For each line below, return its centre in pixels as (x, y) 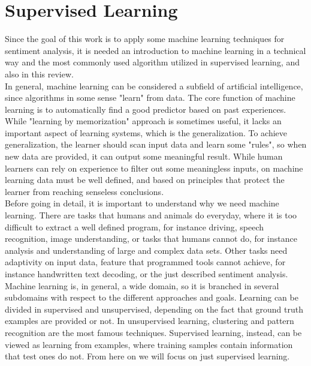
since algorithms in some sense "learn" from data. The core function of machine (150, 97)
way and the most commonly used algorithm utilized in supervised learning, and (152, 62)
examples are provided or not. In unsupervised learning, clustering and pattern (150, 321)
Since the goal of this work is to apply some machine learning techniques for (145, 39)
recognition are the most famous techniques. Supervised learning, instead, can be (153, 332)
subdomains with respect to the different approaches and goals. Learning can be (152, 297)
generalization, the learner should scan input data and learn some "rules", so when (156, 144)
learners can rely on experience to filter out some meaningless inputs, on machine (154, 168)
